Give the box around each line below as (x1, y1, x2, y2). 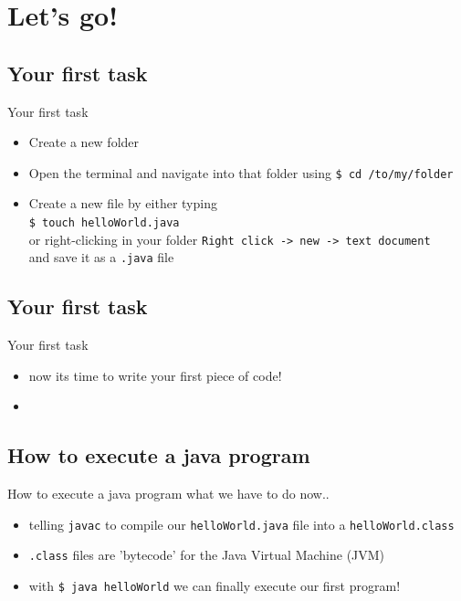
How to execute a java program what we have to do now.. (7, 484, 330, 503)
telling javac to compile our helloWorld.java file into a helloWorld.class (28, 514, 455, 533)
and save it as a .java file (28, 248, 174, 267)
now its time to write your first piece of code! (28, 365, 282, 385)
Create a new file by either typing (28, 194, 217, 213)
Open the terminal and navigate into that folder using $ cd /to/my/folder (28, 163, 454, 182)
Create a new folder (28, 132, 140, 152)
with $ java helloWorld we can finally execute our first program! (28, 576, 401, 596)
